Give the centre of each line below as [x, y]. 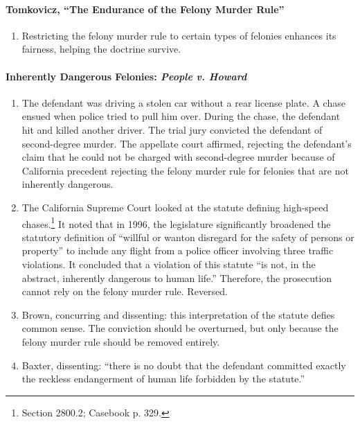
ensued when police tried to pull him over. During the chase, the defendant [181, 116]
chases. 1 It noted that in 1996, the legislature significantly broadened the [176, 222]
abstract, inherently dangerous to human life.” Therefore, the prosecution [177, 277]
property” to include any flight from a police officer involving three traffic [178, 250]
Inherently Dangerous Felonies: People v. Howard [126, 76]
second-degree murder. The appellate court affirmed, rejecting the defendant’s [187, 143]
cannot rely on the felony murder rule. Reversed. [125, 291]
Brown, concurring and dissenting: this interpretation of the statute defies [178, 314]
